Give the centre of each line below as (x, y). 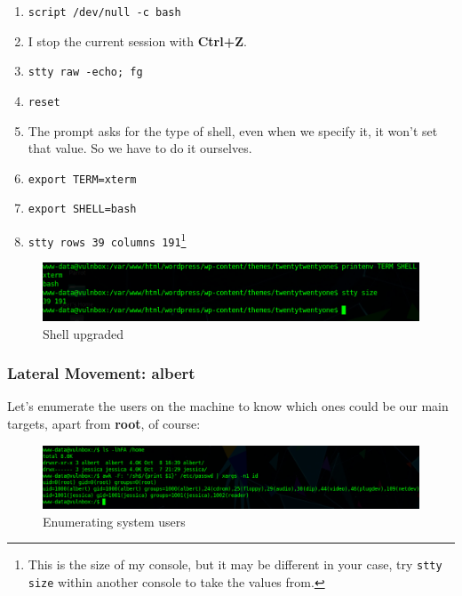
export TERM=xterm (82, 179)
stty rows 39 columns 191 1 (107, 239)
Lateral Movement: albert (101, 373)
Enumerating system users (114, 521)
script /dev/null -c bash (104, 12)
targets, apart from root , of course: (104, 423)
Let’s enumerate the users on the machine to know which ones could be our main (228, 406)
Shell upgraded (84, 333)
